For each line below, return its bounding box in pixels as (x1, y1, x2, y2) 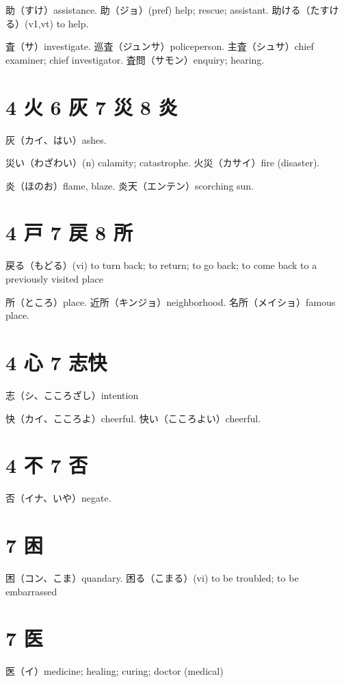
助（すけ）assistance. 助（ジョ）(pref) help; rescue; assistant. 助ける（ (5, 3, 310, 16)
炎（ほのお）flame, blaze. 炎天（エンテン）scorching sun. (5, 178, 254, 192)
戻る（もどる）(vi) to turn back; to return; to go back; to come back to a (5, 258, 317, 272)
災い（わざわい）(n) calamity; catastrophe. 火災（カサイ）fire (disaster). (5, 155, 320, 170)
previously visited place (5, 272, 103, 285)
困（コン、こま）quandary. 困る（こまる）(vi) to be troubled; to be (5, 570, 299, 584)
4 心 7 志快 (5, 348, 107, 376)
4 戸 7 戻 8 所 (5, 218, 133, 246)
